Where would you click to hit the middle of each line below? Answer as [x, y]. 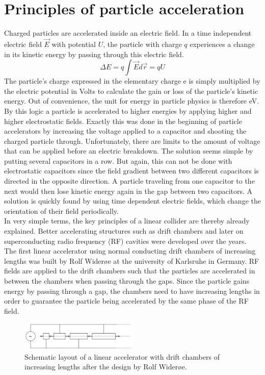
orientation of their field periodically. [61, 210]
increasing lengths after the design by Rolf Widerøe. [106, 367]
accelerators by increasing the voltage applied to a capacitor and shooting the [125, 131]
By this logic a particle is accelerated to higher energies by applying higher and [128, 110]
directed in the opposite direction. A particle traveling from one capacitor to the [129, 181]
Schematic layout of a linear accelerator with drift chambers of [122, 356]
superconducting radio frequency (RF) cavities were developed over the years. [125, 241]
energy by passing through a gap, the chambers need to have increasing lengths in [132, 291]
